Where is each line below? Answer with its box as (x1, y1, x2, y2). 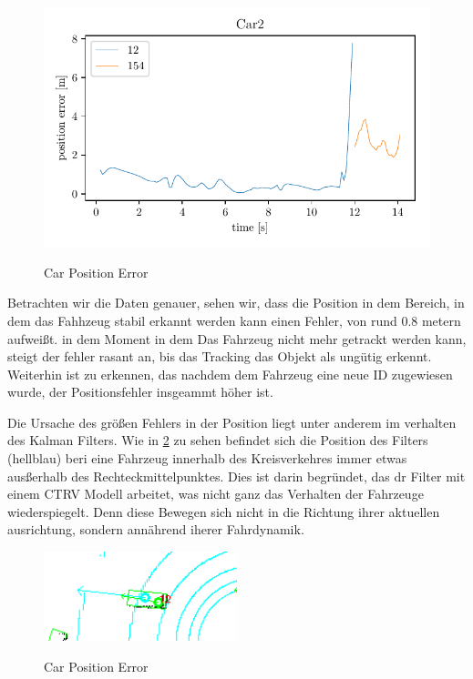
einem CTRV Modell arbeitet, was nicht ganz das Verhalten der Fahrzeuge (7, 484, 424, 503)
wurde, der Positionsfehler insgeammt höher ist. (7, 382, 273, 401)
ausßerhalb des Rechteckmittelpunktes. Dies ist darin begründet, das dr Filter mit (7, 466, 466, 485)
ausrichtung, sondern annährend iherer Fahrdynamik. (7, 520, 304, 539)
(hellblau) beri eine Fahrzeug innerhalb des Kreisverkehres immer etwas (7, 449, 407, 468)
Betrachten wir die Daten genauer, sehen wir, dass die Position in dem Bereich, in (7, 293, 465, 312)
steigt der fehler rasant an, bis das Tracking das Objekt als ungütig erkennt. (7, 347, 432, 366)
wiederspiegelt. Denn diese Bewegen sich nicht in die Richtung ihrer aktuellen (7, 502, 440, 521)
